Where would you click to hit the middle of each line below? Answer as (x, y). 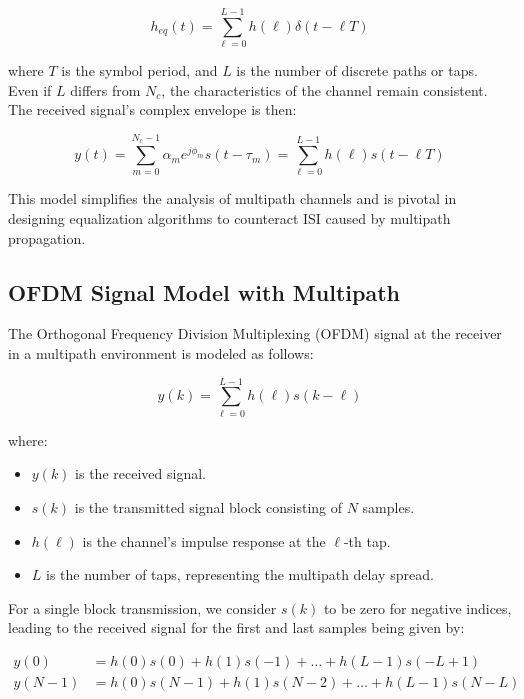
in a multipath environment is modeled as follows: (161, 353)
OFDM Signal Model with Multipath (204, 291)
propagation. (47, 237)
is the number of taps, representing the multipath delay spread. (240, 574)
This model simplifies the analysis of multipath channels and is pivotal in (232, 198)
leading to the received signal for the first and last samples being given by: (236, 627)
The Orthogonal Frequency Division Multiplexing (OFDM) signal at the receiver (255, 333)
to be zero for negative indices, (417, 607)
